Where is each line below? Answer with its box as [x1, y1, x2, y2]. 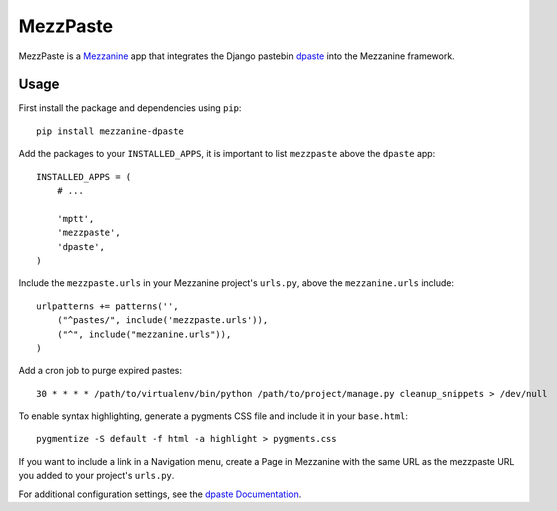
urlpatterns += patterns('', [36, 300, 179, 312]
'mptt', [56, 213, 95, 224]
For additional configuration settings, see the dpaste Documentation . [18, 488, 302, 500]
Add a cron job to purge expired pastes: [18, 365, 182, 377]
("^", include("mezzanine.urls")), [56, 328, 232, 340]
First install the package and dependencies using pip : [18, 102, 242, 114]
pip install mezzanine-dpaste [36, 125, 185, 137]
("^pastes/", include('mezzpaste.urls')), [56, 315, 269, 326]
